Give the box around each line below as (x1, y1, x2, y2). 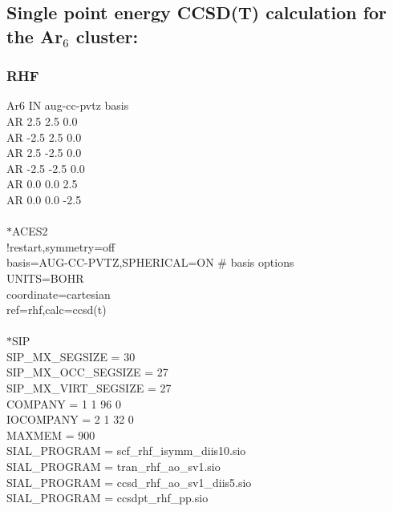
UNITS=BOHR (6, 269, 84, 286)
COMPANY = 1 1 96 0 (6, 395, 121, 412)
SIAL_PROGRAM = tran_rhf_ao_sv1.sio (6, 458, 221, 475)
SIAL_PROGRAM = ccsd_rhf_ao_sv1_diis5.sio (6, 473, 252, 490)
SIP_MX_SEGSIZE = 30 (6, 348, 136, 364)
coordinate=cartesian (6, 285, 111, 302)
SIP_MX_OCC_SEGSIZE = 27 (6, 364, 168, 380)
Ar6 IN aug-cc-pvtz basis (6, 97, 129, 114)
